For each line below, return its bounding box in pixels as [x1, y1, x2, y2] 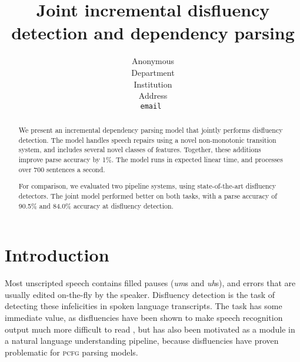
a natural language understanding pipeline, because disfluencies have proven [5, 334, 279, 347]
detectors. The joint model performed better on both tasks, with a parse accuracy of [18, 190, 277, 200]
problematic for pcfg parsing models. [5, 346, 138, 358]
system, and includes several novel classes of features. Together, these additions [18, 145, 261, 155]
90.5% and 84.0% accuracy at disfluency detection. [18, 200, 174, 210]
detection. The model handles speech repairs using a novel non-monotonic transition [18, 135, 276, 145]
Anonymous [131, 55, 175, 67]
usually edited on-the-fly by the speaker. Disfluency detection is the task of [5, 288, 275, 300]
